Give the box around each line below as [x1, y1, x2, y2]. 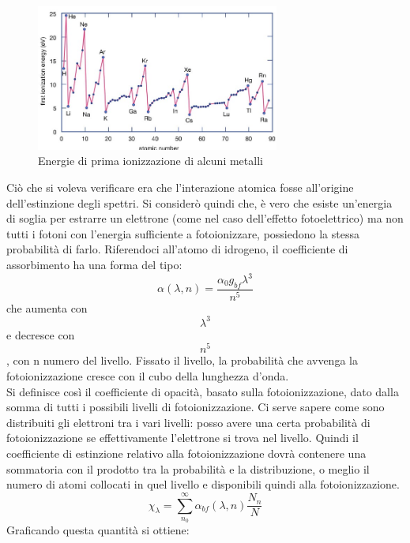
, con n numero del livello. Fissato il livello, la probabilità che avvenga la [6, 352, 358, 369]
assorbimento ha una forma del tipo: [6, 256, 182, 272]
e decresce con [6, 326, 75, 343]
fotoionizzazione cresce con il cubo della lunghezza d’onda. [6, 368, 289, 384]
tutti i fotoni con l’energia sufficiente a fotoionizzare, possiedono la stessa [6, 225, 359, 242]
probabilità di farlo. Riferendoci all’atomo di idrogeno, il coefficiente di [6, 241, 348, 257]
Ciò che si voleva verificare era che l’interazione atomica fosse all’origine [6, 178, 354, 195]
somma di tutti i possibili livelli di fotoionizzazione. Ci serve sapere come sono [6, 399, 385, 415]
